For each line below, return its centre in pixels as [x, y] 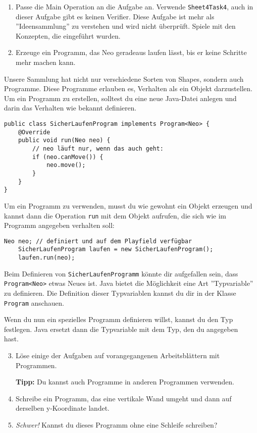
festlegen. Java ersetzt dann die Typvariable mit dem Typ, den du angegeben [121, 329]
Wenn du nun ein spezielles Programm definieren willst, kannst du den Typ [119, 319]
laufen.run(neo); [47, 258]
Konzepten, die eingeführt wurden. [68, 35]
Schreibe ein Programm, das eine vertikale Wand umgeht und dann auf [124, 398]
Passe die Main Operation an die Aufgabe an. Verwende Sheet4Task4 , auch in [134, 6]
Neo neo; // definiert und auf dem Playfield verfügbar [98, 241]
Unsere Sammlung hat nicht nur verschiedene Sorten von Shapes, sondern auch [124, 79]
